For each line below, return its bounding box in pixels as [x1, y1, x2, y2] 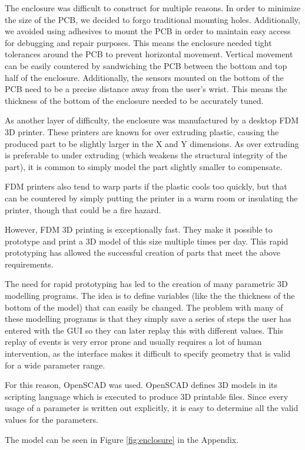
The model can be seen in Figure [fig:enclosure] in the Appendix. [5, 433, 239, 445]
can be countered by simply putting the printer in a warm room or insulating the [5, 191, 298, 204]
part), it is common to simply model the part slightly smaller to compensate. [5, 160, 283, 172]
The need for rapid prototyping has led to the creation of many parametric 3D [5, 278, 288, 290]
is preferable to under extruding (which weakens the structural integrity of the [5, 149, 287, 161]
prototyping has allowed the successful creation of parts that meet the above [5, 246, 280, 259]
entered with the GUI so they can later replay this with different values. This [5, 324, 284, 336]
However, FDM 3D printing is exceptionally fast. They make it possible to [5, 223, 273, 236]
